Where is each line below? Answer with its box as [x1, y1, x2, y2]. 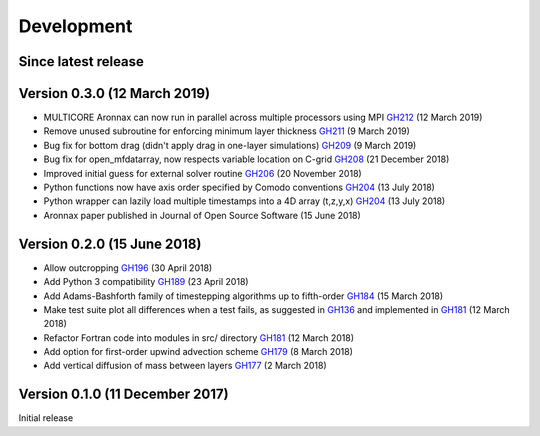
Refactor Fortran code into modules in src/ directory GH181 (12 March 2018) [43, 331, 355, 344]
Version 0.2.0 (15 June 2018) [18, 235, 202, 252]
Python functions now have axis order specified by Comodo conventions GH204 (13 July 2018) [43, 181, 435, 194]
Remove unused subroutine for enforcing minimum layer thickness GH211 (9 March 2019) [43, 125, 410, 137]
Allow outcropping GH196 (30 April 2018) [43, 261, 213, 274]
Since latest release [18, 53, 145, 70]
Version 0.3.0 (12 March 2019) [18, 85, 210, 102]
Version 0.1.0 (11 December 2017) [18, 386, 229, 403]
